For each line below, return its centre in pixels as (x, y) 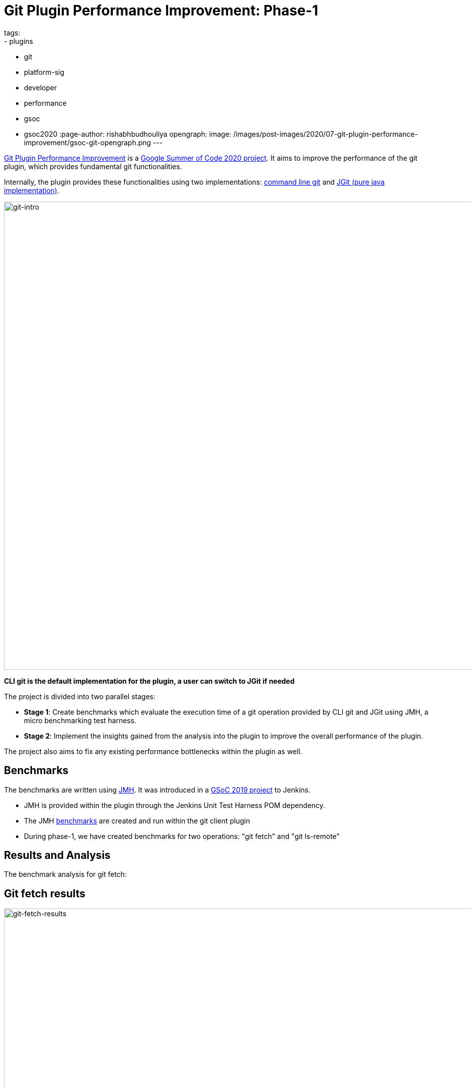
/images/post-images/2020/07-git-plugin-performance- (326, 134)
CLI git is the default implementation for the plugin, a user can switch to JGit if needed (149, 681)
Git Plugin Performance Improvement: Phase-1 (161, 10)
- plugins (19, 41)
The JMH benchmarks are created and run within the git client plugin (137, 820)
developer (41, 87)
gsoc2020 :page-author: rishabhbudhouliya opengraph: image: (128, 134)
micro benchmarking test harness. (80, 720)
